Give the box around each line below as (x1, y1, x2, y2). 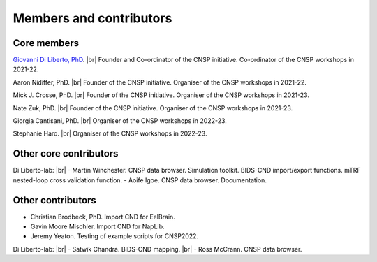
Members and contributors (13, 10, 172, 26)
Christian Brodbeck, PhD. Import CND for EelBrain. (30, 212, 176, 221)
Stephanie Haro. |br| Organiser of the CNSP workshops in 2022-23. (13, 129, 207, 138)
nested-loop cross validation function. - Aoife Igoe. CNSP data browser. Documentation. (13, 175, 267, 184)
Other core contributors (13, 147, 119, 160)
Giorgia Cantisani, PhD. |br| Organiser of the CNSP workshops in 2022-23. (13, 117, 227, 125)
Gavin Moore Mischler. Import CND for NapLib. (30, 222, 165, 231)
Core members (13, 37, 80, 49)
